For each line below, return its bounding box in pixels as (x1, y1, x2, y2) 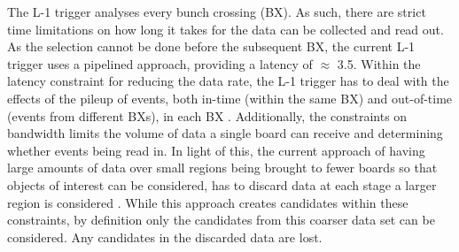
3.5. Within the (337, 54, 421, 73)
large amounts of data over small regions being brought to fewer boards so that (7, 158, 438, 177)
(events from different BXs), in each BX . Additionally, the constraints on (7, 106, 408, 125)
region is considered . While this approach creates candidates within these (7, 193, 408, 211)
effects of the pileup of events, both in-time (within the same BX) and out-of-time (7, 88, 453, 107)
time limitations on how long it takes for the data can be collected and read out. (7, 19, 444, 38)
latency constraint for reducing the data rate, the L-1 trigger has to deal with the (7, 72, 449, 90)
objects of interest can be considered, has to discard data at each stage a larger (7, 175, 437, 194)
